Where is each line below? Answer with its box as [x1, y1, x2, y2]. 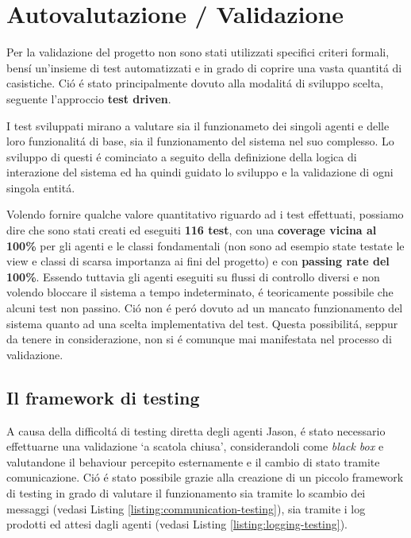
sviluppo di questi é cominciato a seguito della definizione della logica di [6, 148, 357, 164]
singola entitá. [6, 179, 75, 195]
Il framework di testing [6, 385, 200, 409]
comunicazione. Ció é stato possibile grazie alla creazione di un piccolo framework [6, 469, 404, 486]
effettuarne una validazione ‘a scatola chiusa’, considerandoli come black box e [6, 438, 384, 455]
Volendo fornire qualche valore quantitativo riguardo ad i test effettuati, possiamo [6, 206, 404, 223]
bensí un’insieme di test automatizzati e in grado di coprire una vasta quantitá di [6, 59, 402, 75]
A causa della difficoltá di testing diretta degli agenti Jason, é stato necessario [6, 422, 386, 439]
